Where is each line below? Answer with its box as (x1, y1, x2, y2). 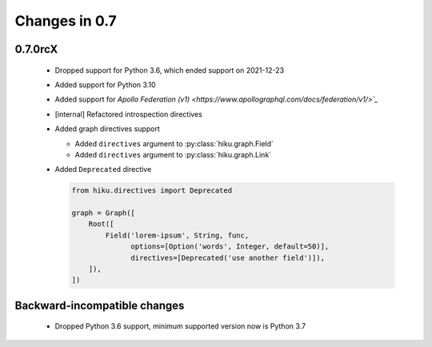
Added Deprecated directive (54, 165, 152, 174)
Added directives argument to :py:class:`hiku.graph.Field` (74, 138, 274, 148)
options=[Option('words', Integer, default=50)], (130, 242, 330, 251)
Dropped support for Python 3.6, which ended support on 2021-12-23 (54, 65, 284, 75)
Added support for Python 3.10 (54, 80, 156, 90)
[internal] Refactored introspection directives (54, 109, 203, 119)
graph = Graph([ (71, 209, 136, 217)
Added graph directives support (54, 124, 160, 134)
